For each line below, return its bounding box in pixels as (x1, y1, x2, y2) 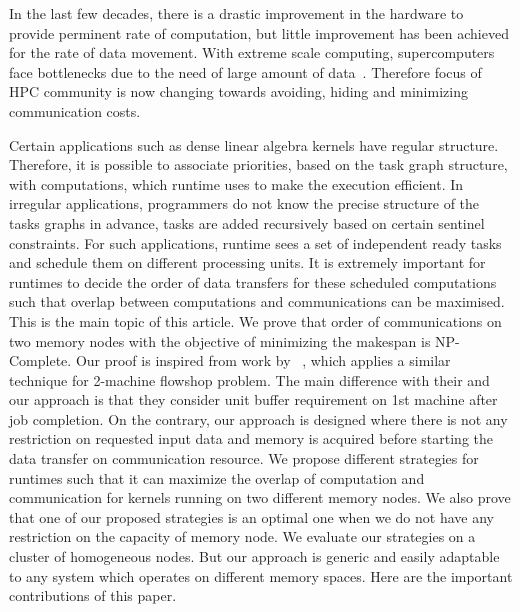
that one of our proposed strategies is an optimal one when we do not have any (9, 506, 494, 527)
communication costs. (9, 100, 141, 121)
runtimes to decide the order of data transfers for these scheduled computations (9, 271, 497, 292)
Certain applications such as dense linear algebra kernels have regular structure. (9, 134, 499, 155)
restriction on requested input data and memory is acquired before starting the (9, 428, 493, 449)
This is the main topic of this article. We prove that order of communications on (9, 310, 502, 331)
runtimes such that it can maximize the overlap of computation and (9, 467, 425, 488)
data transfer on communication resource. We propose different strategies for (9, 448, 479, 469)
